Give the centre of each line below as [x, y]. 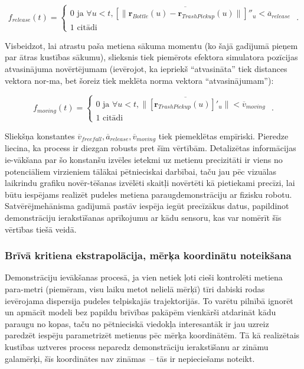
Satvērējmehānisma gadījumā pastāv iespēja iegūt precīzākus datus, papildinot [147, 206]
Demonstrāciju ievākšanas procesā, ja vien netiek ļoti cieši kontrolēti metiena [144, 277]
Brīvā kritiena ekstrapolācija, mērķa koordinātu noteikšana [148, 255]
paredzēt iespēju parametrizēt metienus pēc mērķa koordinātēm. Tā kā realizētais [152, 335]
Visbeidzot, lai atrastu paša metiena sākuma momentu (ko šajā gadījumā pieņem [151, 45]
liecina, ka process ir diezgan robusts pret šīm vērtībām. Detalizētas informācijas [151, 148]
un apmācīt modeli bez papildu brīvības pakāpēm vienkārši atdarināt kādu [140, 312]
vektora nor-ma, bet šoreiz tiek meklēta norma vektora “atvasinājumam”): [139, 80]
